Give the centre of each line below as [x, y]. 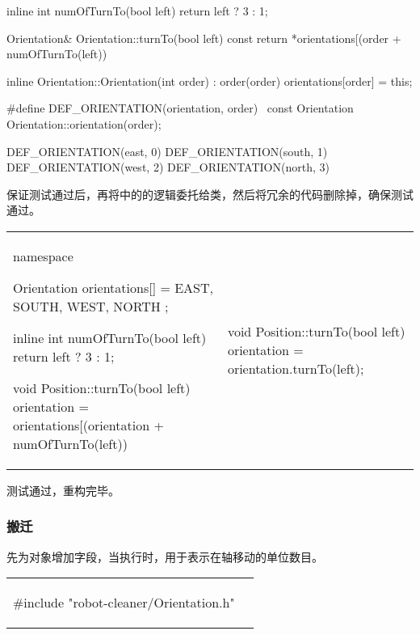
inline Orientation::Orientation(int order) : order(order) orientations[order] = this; [210, 80]
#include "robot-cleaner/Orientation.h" [124, 603]
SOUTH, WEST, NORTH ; [91, 306]
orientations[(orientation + [88, 425]
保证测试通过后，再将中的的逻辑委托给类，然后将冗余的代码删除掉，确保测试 [210, 194]
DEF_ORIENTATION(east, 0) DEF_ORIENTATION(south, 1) [167, 151]
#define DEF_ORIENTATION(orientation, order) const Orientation [180, 108]
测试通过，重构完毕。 [63, 490]
